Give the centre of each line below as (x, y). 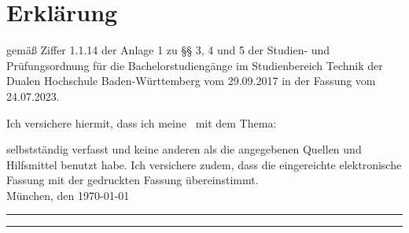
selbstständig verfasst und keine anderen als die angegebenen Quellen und (184, 149)
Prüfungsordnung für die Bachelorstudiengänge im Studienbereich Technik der (195, 65)
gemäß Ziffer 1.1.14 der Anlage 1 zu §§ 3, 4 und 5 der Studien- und (168, 50)
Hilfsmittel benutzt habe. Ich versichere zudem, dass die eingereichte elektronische (204, 164)
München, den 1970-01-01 (68, 195)
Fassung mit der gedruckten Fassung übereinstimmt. (133, 180)
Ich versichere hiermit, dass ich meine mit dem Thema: (142, 122)
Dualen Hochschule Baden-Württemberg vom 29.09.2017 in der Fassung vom (191, 81)
